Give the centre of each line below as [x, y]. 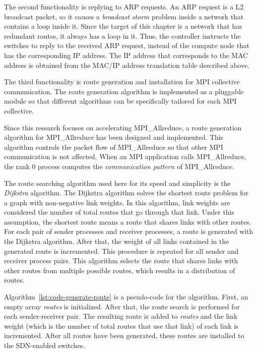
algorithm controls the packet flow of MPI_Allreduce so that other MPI [114, 147]
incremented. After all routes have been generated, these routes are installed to [124, 335]
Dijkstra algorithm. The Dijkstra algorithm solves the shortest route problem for [126, 193]
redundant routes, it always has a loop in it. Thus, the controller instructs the [123, 35]
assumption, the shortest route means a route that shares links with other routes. [128, 221]
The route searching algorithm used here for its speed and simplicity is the [117, 183]
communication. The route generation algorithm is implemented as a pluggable [124, 91]
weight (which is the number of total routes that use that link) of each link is [121, 325]
